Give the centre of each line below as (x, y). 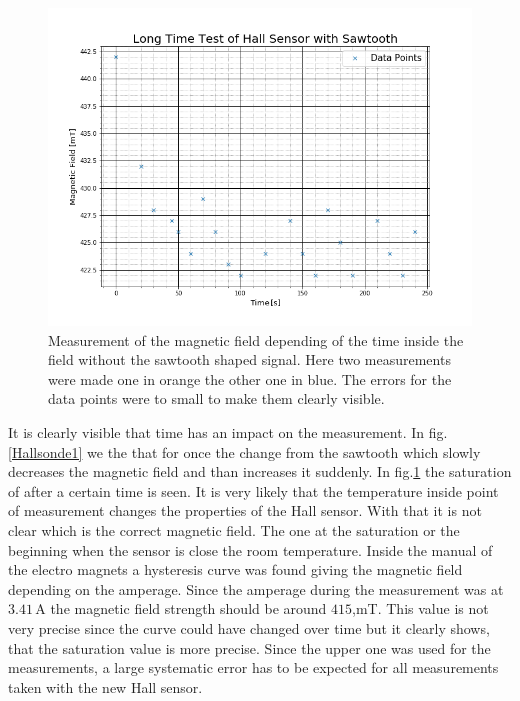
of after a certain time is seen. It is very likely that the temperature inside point (253, 490)
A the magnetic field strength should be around (181, 608)
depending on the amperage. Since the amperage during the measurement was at (256, 588)
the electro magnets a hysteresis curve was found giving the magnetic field (235, 569)
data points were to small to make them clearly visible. (216, 398)
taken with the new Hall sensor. (105, 686)
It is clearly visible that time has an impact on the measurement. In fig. (228, 431)
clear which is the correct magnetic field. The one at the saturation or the (234, 529)
